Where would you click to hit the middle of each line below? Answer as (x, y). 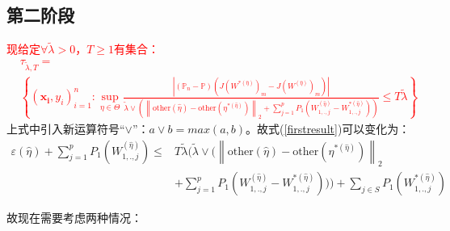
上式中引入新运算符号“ (66, 128)
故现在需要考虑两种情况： (74, 218)
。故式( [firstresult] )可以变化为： (328, 128)
